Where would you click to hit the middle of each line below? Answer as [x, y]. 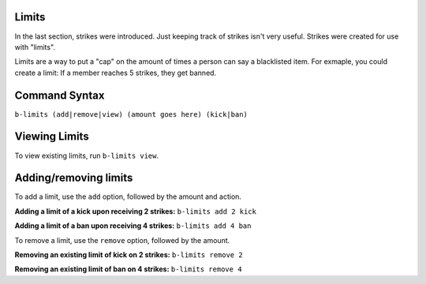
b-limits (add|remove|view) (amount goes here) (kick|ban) [131, 114]
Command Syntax [60, 95]
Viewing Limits [52, 137]
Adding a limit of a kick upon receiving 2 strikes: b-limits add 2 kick [135, 211]
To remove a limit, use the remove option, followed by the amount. [122, 240]
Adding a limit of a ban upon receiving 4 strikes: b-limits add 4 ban [133, 226]
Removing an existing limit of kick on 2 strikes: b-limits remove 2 [129, 254]
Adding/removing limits [74, 178]
